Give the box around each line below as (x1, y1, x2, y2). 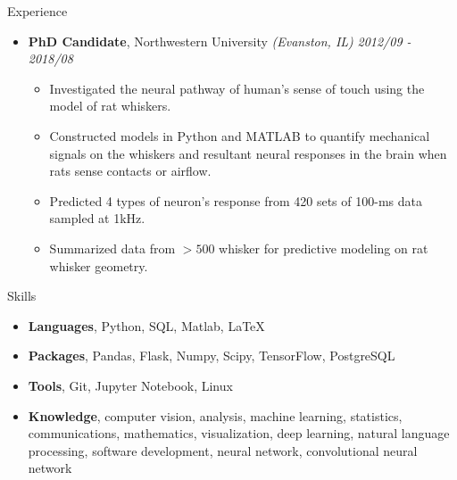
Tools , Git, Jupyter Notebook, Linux (28, 376, 233, 394)
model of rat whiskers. (49, 96, 171, 115)
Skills (7, 286, 37, 305)
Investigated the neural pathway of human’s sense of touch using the (49, 79, 425, 97)
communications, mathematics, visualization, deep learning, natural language (28, 424, 450, 443)
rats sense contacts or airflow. (49, 161, 212, 180)
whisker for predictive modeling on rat (219, 238, 428, 257)
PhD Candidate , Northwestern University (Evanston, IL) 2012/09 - (28, 31, 411, 50)
